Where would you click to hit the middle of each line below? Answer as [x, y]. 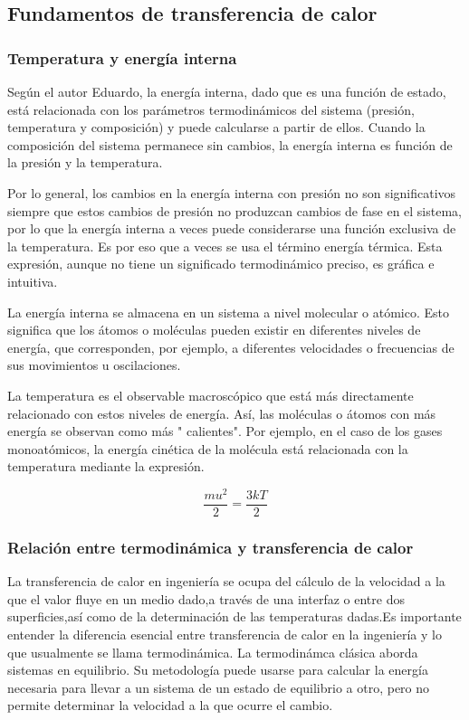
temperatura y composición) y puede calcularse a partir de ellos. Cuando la [216, 127]
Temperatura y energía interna [122, 57]
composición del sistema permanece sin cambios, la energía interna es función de [230, 144]
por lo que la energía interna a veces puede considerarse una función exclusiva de [232, 228]
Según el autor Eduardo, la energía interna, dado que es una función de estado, [227, 91]
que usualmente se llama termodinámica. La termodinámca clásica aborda [213, 652]
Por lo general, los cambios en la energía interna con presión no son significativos [232, 192]
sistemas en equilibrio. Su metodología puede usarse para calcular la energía [218, 670]
